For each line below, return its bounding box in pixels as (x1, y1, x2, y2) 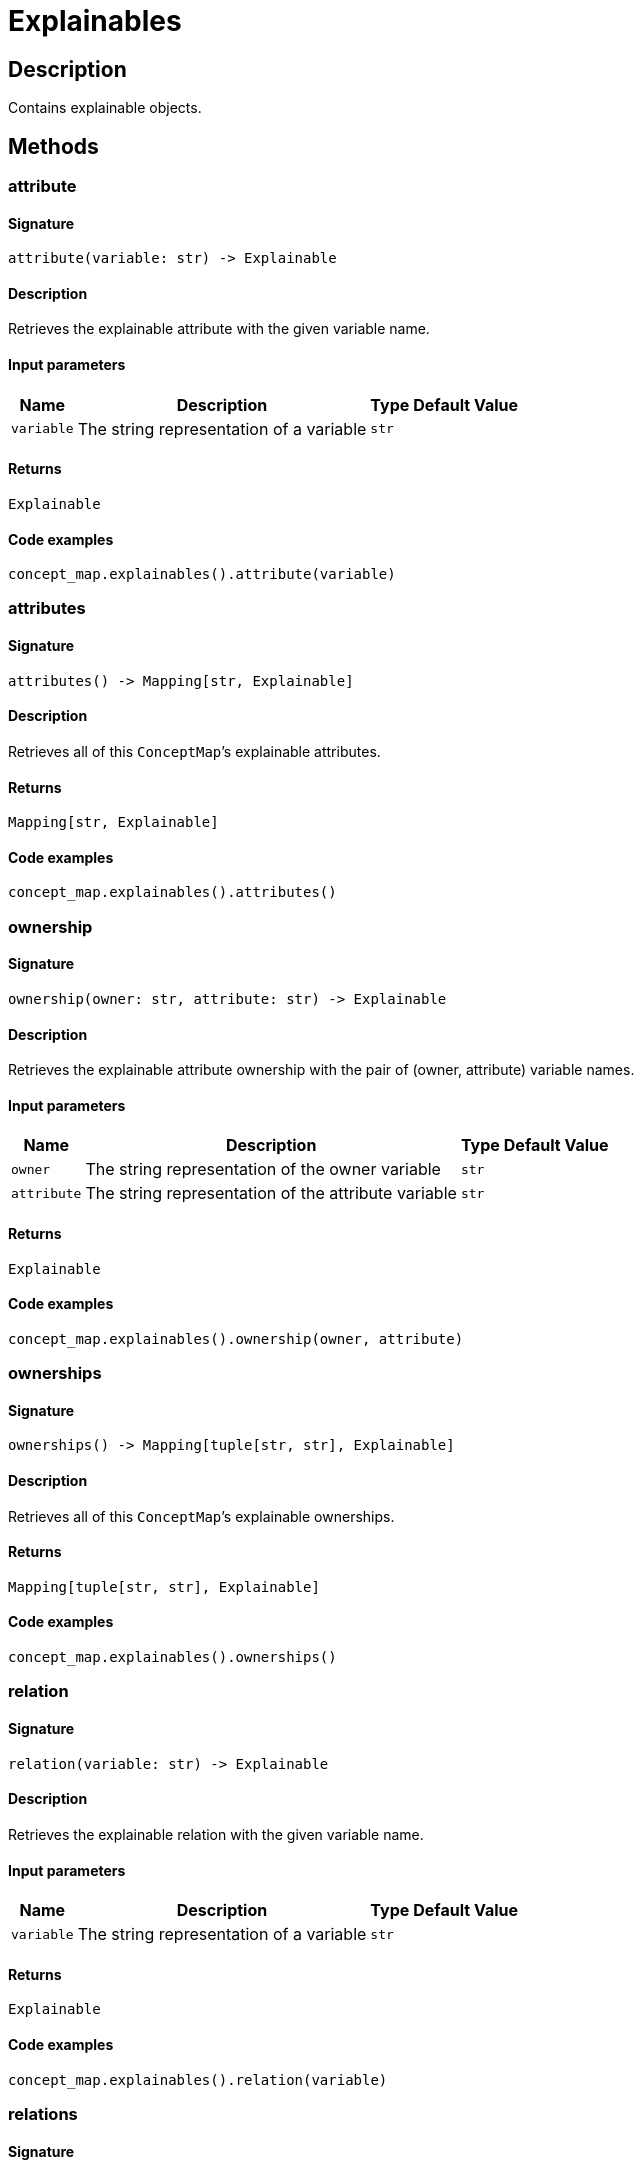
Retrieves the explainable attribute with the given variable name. (8, 320, 430, 338)
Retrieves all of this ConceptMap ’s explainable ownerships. (8, 1507, 395, 1525)
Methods (8, 133, 99, 159)
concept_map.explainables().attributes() (8, 884, 337, 901)
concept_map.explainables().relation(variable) (8, 2071, 388, 2088)
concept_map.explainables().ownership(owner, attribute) (8, 1330, 464, 1347)
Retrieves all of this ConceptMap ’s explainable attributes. (8, 742, 381, 760)
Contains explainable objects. (8, 99, 202, 117)
